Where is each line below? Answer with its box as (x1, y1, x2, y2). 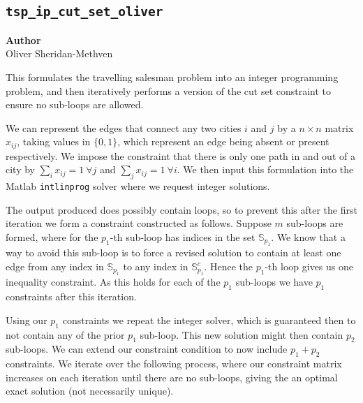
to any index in (123, 259, 188, 274)
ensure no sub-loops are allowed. (6, 97, 144, 112)
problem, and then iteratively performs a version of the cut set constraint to (6, 83, 332, 98)
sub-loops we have (235, 274, 313, 289)
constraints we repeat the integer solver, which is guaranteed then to (62, 312, 356, 327)
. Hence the (204, 259, 253, 274)
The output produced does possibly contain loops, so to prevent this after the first (6, 202, 357, 217)
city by (6, 162, 35, 177)
